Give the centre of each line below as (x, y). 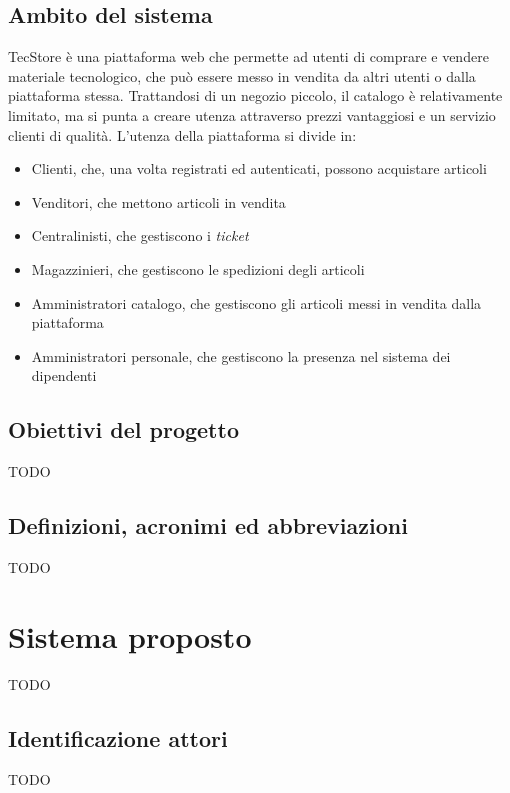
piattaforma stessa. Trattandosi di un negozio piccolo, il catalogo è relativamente (255, 95)
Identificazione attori (118, 737)
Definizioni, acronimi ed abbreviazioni (208, 525)
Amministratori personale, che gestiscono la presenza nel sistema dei (241, 355)
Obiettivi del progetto (123, 429)
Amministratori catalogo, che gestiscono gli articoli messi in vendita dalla (256, 302)
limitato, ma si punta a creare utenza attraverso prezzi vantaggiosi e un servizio (252, 114)
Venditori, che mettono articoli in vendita (158, 201)
